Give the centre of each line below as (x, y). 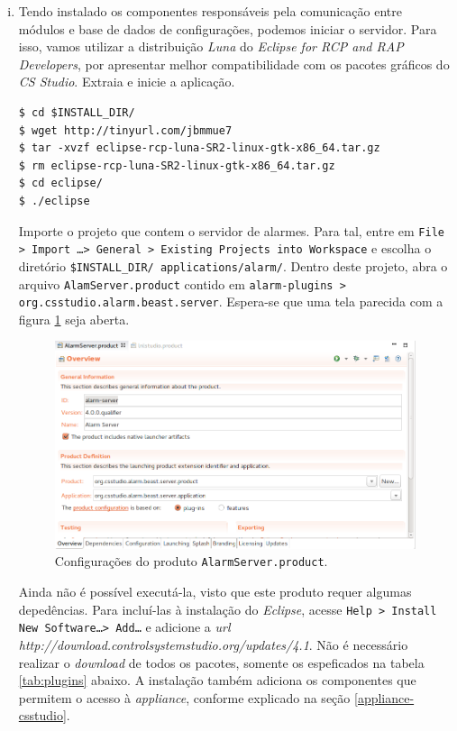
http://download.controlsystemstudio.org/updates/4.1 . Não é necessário (213, 644)
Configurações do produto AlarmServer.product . (191, 561)
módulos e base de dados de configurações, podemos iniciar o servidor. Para (228, 28)
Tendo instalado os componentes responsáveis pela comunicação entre (210, 11)
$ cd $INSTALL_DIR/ (77, 112)
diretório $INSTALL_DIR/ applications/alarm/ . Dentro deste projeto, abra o (233, 265)
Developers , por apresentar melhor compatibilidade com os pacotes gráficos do (234, 64)
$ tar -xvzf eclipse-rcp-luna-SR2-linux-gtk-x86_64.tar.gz (199, 148)
